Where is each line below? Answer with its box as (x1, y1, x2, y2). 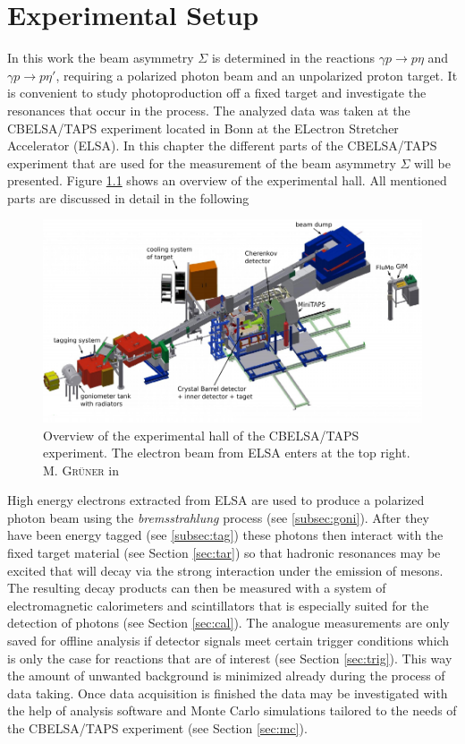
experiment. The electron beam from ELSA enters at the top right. (43, 443, 410, 462)
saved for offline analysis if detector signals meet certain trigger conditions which (7, 631, 450, 650)
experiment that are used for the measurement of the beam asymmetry (7, 153, 396, 172)
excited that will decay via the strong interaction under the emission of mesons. (7, 560, 444, 579)
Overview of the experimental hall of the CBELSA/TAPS (43, 425, 359, 444)
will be (414, 153, 451, 172)
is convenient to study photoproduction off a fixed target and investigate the (7, 83, 427, 102)
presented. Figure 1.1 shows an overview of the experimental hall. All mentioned (7, 171, 447, 190)
